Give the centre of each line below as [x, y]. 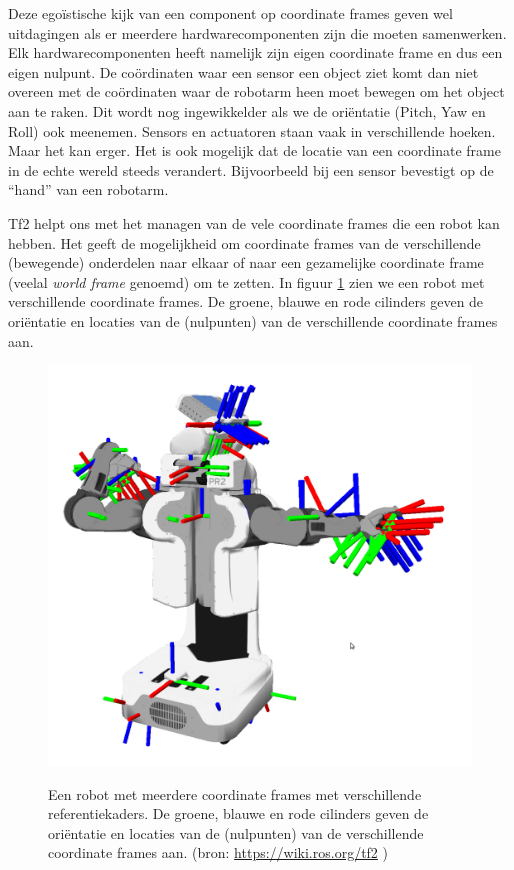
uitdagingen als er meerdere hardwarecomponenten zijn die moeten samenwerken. [257, 32]
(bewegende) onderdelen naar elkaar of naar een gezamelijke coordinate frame [246, 262]
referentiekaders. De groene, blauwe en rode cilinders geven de [238, 813]
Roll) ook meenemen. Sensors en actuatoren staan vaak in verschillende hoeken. [252, 130]
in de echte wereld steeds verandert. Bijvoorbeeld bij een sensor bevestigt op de [251, 169]
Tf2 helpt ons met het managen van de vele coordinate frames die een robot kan [254, 222]
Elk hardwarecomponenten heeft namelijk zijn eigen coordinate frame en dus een [255, 52]
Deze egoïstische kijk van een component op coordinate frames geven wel [230, 13]
